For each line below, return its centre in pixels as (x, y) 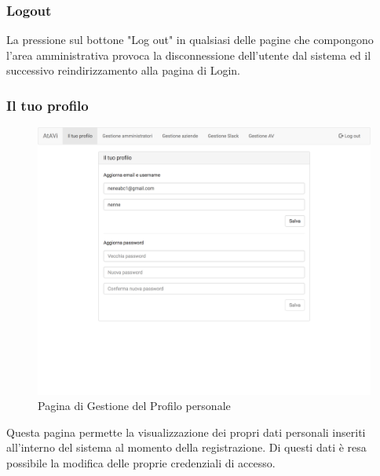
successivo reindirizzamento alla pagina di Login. (124, 70)
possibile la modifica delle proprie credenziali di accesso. (141, 462)
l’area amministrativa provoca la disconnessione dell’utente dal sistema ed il (189, 55)
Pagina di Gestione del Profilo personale (134, 406)
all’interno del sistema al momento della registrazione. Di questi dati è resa (186, 447)
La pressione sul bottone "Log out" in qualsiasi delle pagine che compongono (190, 40)
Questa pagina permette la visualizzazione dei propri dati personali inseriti (186, 432)
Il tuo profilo (47, 105)
